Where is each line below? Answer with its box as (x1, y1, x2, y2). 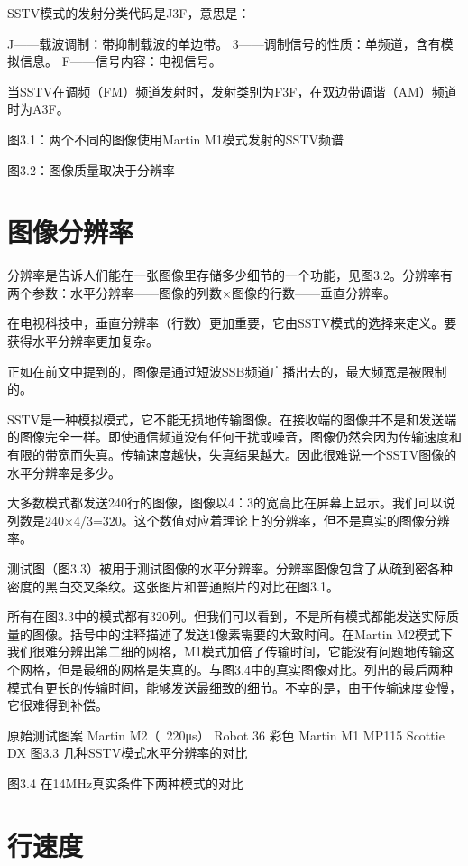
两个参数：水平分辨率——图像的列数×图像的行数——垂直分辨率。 (7, 283, 396, 302)
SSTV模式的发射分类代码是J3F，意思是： (7, 4, 251, 22)
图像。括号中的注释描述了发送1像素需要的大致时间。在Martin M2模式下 (32, 624, 453, 643)
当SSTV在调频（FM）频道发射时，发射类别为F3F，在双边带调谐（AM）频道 (7, 81, 457, 100)
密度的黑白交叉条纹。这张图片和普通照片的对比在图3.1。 (7, 576, 339, 595)
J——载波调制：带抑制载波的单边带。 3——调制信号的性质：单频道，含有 (7, 33, 441, 52)
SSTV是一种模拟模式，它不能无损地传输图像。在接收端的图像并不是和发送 (7, 409, 445, 428)
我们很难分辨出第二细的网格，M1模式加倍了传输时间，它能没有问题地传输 (7, 642, 442, 661)
